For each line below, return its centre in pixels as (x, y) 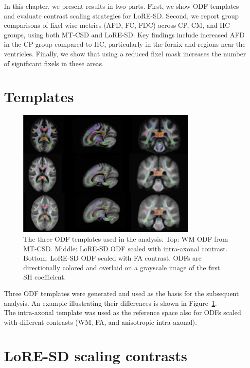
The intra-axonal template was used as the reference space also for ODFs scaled (123, 312)
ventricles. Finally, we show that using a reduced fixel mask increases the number (125, 53)
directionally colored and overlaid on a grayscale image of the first (122, 267)
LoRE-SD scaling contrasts (96, 355)
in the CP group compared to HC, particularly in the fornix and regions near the (125, 44)
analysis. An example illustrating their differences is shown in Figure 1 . (110, 303)
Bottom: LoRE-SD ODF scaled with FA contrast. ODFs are (113, 258)
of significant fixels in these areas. (54, 63)
